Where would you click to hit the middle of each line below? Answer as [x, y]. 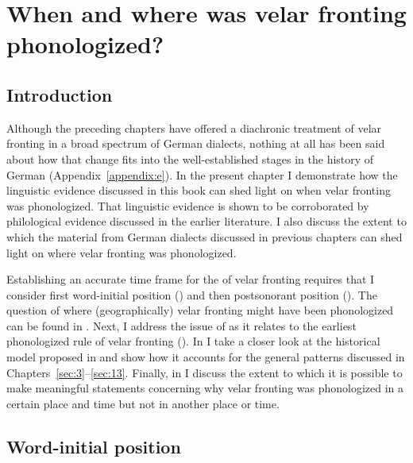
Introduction [60, 94]
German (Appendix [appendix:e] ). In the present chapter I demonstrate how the [202, 174]
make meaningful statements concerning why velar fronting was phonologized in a [205, 388]
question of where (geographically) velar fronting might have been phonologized [200, 310]
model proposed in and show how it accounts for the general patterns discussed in [206, 357]
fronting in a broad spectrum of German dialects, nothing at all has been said [196, 143]
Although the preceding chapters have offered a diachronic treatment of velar [194, 127]
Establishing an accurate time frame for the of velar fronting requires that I [191, 279]
